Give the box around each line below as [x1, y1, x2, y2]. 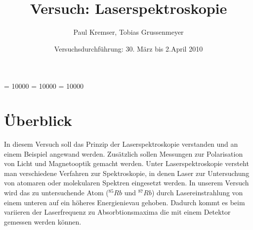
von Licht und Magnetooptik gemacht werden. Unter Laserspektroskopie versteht [4, 158, 249, 169]
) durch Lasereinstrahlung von [151, 187, 243, 197]
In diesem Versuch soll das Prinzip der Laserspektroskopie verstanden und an [4, 139, 238, 149]
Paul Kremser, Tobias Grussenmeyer [73, 27, 184, 37]
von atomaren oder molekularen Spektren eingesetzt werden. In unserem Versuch [4, 177, 249, 188]
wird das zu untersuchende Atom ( [4, 187, 109, 197]
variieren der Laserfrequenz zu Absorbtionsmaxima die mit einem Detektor [4, 207, 231, 217]
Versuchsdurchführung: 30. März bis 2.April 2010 [54, 43, 203, 54]
